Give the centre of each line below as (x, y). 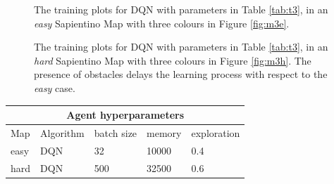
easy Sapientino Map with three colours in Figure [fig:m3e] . (162, 23)
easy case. (55, 87)
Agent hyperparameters (125, 115)
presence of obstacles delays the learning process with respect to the (181, 74)
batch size (116, 132)
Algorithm (62, 132)
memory (164, 132)
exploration (216, 132)
